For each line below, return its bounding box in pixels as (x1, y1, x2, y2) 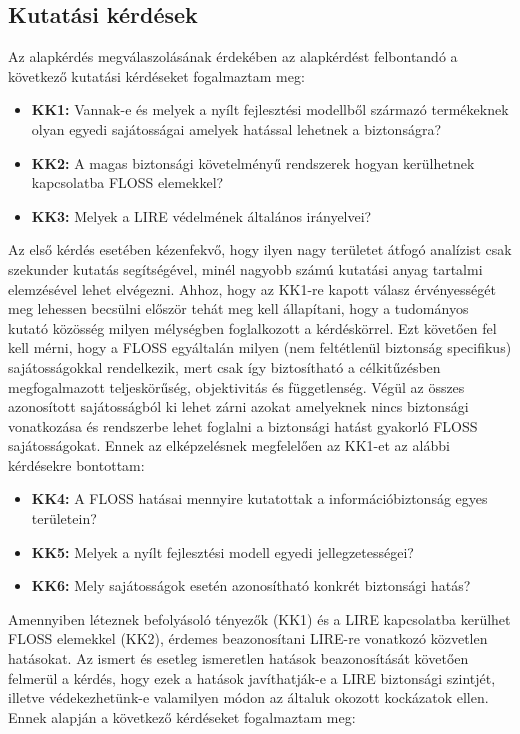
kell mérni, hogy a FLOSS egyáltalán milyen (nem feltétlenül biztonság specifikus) (8, 337, 512, 358)
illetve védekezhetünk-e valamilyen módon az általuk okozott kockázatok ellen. (8, 687, 489, 708)
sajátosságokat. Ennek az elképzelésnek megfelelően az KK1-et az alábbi (8, 435, 450, 456)
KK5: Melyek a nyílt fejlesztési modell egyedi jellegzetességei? (31, 541, 414, 562)
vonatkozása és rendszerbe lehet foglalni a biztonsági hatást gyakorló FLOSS (8, 415, 478, 436)
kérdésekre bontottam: (8, 454, 145, 475)
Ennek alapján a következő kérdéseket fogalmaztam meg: (8, 706, 356, 727)
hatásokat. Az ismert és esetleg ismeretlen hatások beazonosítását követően (8, 648, 469, 669)
